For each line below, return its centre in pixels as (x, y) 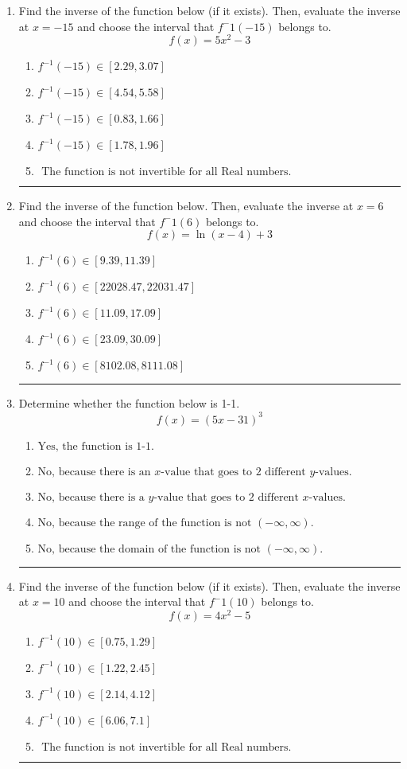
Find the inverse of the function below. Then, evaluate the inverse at (186, 206)
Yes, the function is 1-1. (96, 446)
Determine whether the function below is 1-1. (129, 403)
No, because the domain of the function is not (149, 549)
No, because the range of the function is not (145, 523)
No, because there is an (94, 472)
